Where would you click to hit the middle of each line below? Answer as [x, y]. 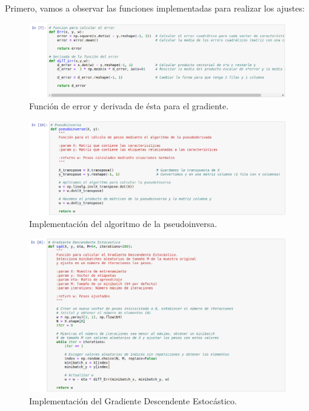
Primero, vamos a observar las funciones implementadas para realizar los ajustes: [155, 8]
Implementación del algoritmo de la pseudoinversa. [123, 224]
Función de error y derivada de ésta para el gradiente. [129, 106]
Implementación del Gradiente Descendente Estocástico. [133, 400]
